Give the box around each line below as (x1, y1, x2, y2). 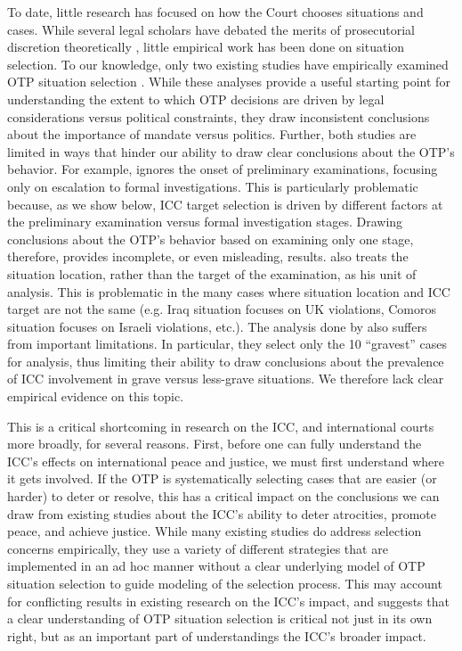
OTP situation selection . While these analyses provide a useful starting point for (7, 72, 450, 91)
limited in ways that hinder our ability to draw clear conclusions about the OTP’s (7, 142, 455, 161)
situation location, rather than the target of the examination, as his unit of (7, 264, 417, 283)
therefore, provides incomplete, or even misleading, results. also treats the (7, 247, 409, 266)
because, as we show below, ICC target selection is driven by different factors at (7, 194, 443, 213)
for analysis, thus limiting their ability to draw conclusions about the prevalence (7, 351, 444, 370)
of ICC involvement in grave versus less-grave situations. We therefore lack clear (7, 369, 444, 388)
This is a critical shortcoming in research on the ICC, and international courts (7, 416, 434, 435)
